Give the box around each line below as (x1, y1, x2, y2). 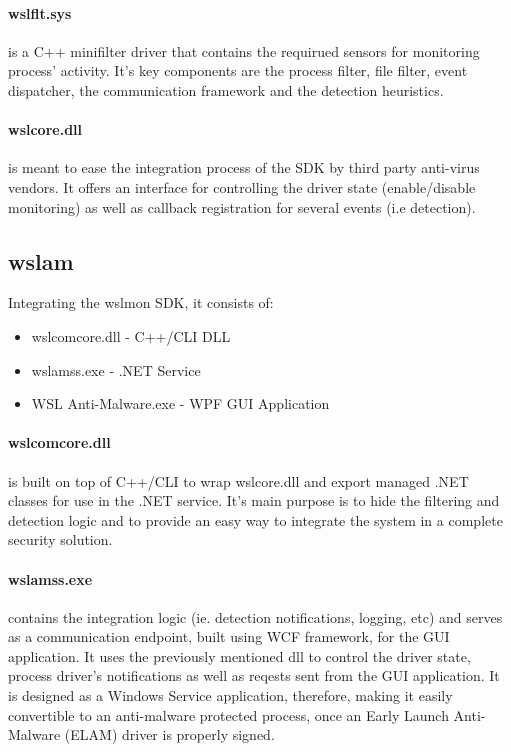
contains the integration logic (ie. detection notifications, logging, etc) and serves (8, 606, 503, 627)
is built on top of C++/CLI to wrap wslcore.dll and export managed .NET (8, 470, 469, 491)
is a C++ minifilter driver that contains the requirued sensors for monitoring (8, 40, 480, 61)
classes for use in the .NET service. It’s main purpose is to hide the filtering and (8, 490, 500, 511)
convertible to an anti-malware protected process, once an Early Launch (8, 704, 449, 725)
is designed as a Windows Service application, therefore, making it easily (8, 685, 453, 706)
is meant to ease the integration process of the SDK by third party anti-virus (8, 157, 480, 178)
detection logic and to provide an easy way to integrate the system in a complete (8, 509, 503, 530)
